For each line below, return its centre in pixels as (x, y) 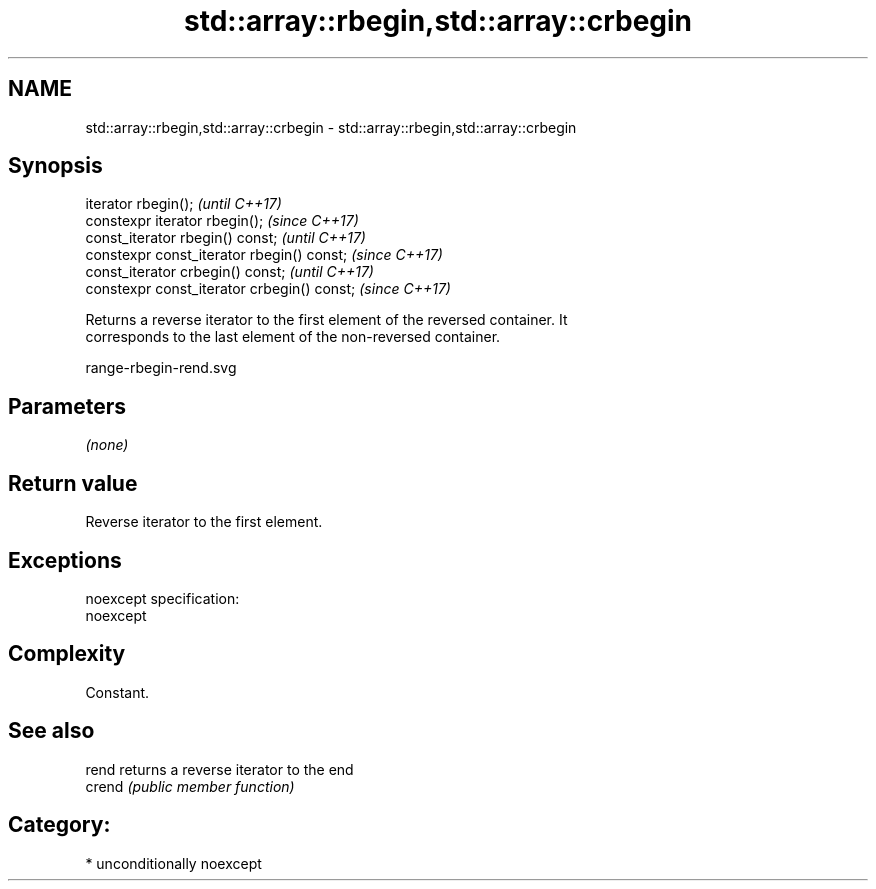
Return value (73, 483)
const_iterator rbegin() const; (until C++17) (225, 238)
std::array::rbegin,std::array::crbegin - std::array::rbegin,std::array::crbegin (331, 127)
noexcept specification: (162, 598)
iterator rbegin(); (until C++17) (183, 204)
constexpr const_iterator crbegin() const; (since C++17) (268, 289)
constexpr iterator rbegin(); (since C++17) (222, 221)
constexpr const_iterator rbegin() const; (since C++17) (264, 255)
